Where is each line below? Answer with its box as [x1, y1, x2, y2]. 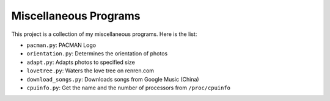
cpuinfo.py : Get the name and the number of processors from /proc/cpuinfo [26, 84, 231, 91]
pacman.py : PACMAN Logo [26, 41, 97, 49]
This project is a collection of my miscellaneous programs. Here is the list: [11, 30, 197, 38]
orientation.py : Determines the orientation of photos [26, 50, 168, 57]
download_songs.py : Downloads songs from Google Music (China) [26, 75, 199, 83]
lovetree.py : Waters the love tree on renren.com [26, 67, 155, 74]
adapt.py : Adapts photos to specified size [26, 58, 136, 66]
